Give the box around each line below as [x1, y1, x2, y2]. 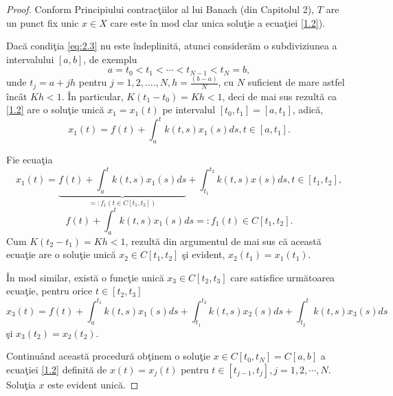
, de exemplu [83, 51, 137, 66]
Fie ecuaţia [6, 152, 53, 167]
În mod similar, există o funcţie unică [6, 270, 164, 284]
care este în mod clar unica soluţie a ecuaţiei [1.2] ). [110, 15, 325, 30]
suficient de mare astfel [247, 75, 345, 89]
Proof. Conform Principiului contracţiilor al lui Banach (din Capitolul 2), [6, 2, 315, 16]
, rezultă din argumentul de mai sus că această [125, 233, 322, 248]
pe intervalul [162, 102, 216, 117]
